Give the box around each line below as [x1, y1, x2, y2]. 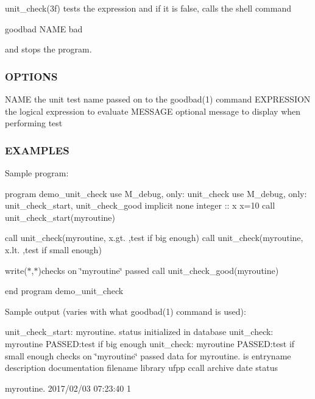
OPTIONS [5, 68, 58, 84]
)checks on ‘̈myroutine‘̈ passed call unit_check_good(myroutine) [38, 264, 279, 276]
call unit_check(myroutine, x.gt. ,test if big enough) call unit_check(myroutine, [5, 231, 303, 244]
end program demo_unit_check [5, 284, 124, 297]
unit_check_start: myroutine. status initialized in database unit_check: [5, 325, 274, 338]
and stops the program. [5, 43, 92, 56]
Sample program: [5, 167, 69, 179]
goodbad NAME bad [5, 22, 83, 35]
